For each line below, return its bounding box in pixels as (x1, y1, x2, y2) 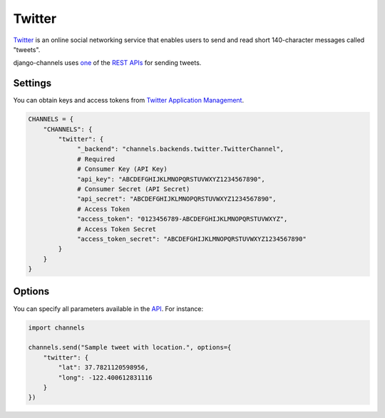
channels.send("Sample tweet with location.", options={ (28, 343, 232, 352)
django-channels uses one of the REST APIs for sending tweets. (13, 58, 202, 67)
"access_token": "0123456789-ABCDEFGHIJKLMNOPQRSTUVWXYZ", (77, 215, 288, 223)
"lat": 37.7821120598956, (58, 364, 149, 372)
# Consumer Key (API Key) (77, 165, 168, 173)
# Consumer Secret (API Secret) (77, 185, 190, 193)
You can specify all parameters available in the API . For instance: (13, 304, 203, 313)
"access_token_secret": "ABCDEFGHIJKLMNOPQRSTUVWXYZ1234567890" (77, 235, 307, 243)
